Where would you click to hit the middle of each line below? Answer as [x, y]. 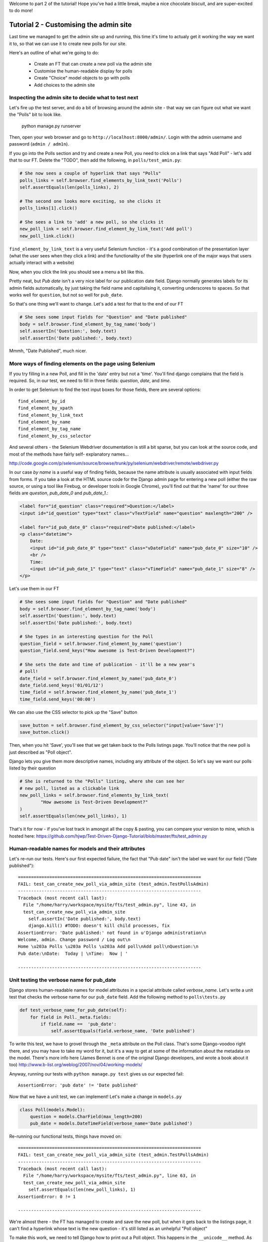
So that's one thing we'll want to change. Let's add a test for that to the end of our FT [96, 304]
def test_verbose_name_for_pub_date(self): [73, 1010]
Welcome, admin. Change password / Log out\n [74, 940]
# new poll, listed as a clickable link [69, 788]
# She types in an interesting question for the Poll [86, 637]
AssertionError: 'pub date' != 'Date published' [78, 1085]
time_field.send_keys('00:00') [58, 699]
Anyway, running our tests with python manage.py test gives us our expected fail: [96, 1074]
